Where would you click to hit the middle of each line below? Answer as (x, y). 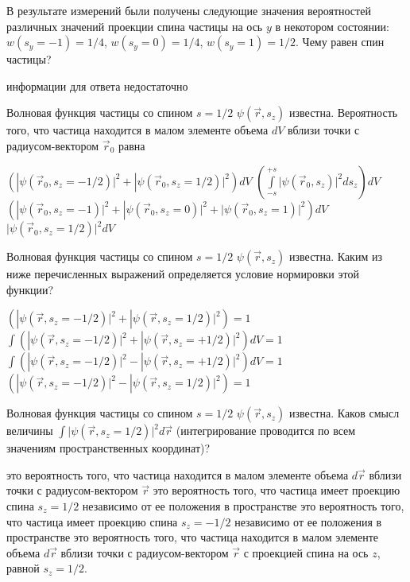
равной (23, 568)
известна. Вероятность (344, 113)
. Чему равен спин (340, 42)
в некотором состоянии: (332, 26)
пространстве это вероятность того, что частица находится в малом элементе (193, 537)
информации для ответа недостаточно (97, 85)
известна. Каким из (336, 256)
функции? (30, 289)
